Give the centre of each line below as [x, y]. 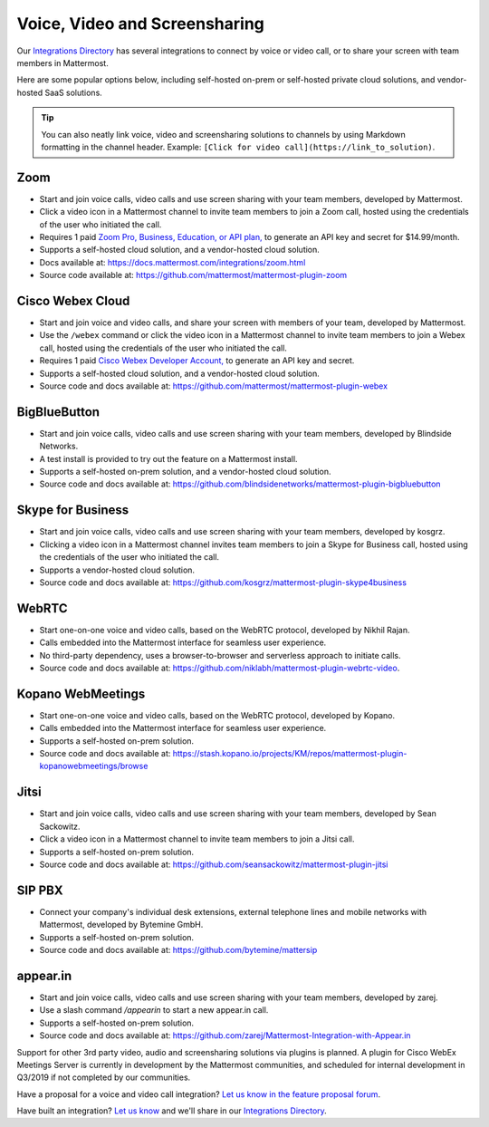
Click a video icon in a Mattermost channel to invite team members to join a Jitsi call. [197, 839]
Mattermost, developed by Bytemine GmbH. [121, 925]
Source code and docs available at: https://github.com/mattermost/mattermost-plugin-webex [214, 386]
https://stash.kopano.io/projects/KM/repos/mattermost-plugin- [290, 754]
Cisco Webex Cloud [73, 300]
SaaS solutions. [74, 92]
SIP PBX [40, 890]
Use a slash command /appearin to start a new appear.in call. [154, 1010]
